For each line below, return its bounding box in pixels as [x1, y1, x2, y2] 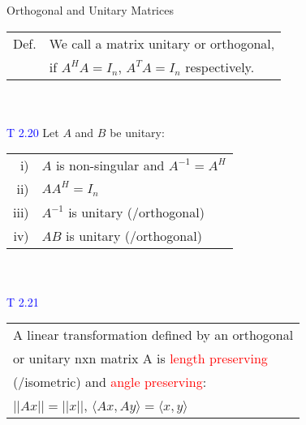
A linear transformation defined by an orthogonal [13, 325, 294, 345]
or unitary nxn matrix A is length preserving [13, 349, 268, 368]
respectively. [185, 57, 255, 76]
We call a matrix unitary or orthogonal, [49, 33, 275, 53]
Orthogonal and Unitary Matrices [6, 2, 174, 18]
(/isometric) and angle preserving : [13, 372, 207, 392]
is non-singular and [55, 156, 165, 175]
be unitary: [110, 123, 165, 140]
